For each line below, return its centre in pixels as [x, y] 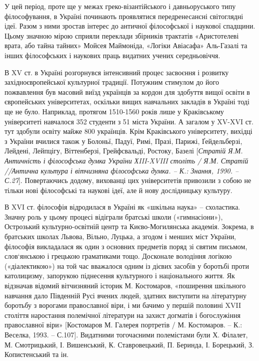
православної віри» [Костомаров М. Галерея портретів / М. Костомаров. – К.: [123, 325]
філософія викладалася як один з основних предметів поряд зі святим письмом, [126, 246]
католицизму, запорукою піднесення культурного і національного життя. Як [120, 276]
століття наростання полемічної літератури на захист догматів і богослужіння [122, 315]
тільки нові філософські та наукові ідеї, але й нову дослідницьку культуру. [118, 190]
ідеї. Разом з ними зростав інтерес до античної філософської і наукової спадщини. [130, 26]
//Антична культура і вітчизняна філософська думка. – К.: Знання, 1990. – [122, 170]
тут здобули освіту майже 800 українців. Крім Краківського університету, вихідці [128, 131]
